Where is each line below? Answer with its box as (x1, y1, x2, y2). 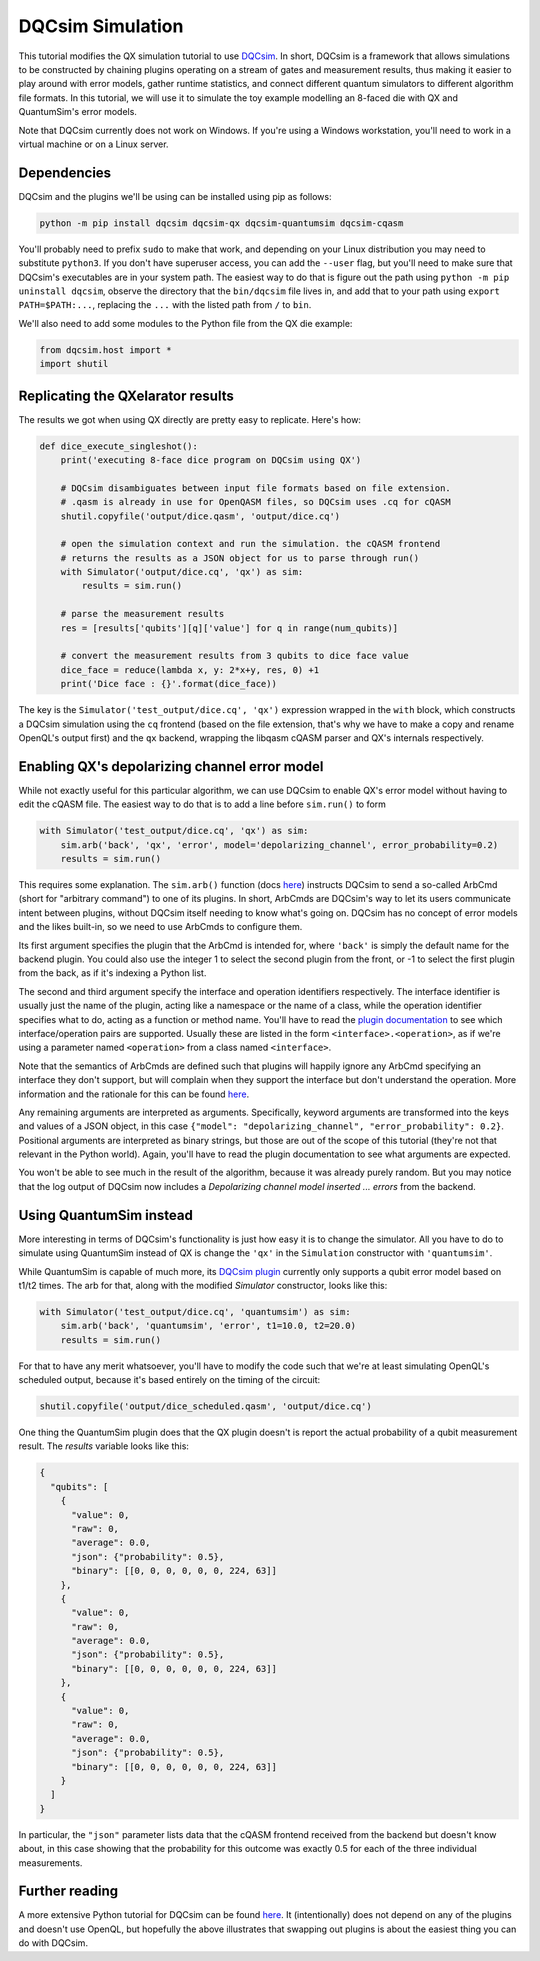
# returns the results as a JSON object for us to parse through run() (60, 552, 420, 564)
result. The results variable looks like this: (18, 1440, 190, 1452)
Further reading (18, 1883, 119, 1900)
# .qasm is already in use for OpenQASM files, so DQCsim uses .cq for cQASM (60, 496, 452, 508)
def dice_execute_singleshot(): (39, 440, 199, 452)
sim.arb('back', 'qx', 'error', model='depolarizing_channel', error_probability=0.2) (60, 839, 499, 850)
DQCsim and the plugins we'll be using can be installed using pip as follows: (18, 190, 332, 202)
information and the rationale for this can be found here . (18, 1088, 250, 1100)
